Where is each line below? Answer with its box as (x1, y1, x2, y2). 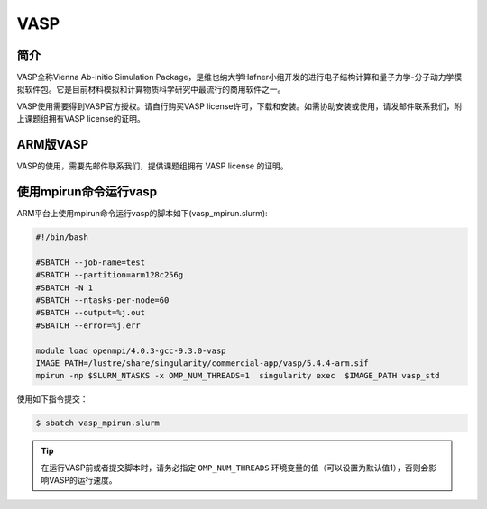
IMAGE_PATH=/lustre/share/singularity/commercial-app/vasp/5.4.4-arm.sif (35, 358, 369, 368)
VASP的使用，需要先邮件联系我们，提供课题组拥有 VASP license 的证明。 (16, 160, 289, 171)
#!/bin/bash (35, 232, 89, 242)
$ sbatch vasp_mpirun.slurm (35, 418, 160, 428)
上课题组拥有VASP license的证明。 (16, 114, 145, 124)
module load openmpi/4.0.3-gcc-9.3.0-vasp (35, 345, 226, 356)
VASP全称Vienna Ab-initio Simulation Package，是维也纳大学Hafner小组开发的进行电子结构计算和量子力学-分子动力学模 (16, 72, 463, 83)
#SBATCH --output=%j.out (35, 307, 146, 318)
